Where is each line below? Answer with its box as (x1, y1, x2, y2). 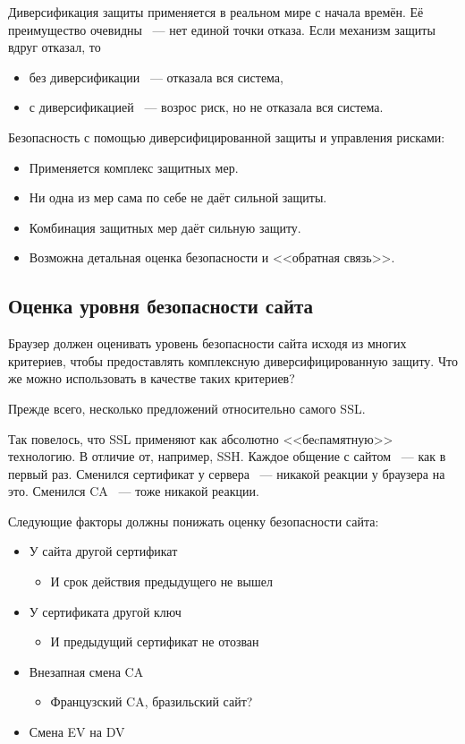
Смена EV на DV (29, 723, 125, 741)
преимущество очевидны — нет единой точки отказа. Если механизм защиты (8, 20, 435, 38)
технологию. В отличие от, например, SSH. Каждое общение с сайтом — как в (8, 447, 446, 466)
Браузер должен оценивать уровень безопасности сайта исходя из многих (8, 334, 407, 353)
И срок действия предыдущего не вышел (50, 572, 273, 591)
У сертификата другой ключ (29, 602, 182, 620)
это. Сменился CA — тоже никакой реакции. (8, 482, 259, 500)
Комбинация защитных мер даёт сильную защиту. (29, 218, 301, 236)
